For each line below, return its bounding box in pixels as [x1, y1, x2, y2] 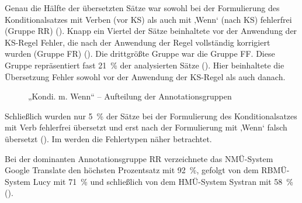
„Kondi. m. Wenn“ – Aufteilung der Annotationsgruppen [28, 90, 232, 102]
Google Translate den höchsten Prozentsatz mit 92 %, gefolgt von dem [5, 164, 259, 176]
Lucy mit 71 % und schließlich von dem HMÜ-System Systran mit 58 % [33, 175, 294, 187]
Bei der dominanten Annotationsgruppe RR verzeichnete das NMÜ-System [5, 152, 273, 164]
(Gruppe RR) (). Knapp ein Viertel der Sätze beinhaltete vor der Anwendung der [5, 25, 297, 37]
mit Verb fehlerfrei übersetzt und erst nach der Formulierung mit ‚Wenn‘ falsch [5, 121, 287, 133]
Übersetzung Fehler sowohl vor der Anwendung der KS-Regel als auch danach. [5, 70, 286, 82]
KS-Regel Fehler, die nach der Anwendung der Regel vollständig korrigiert [5, 36, 270, 48]
